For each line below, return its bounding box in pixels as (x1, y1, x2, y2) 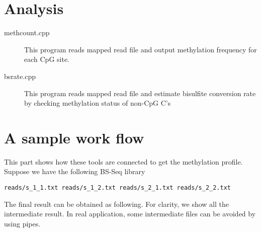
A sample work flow (4, 127, 144, 147)
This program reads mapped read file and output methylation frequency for (24, 44, 257, 54)
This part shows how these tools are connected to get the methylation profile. (4, 156, 243, 167)
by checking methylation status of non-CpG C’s (24, 98, 171, 108)
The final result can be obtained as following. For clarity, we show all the (4, 198, 229, 209)
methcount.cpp (4, 27, 50, 38)
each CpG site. (24, 54, 69, 64)
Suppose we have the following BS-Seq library (4, 166, 145, 177)
